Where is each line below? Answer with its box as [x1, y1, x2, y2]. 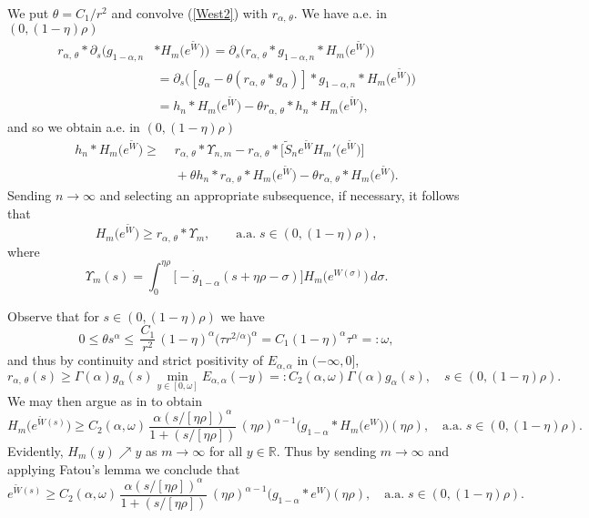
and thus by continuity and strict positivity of [7, 350, 264, 370]
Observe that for [7, 306, 99, 325]
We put [7, 4, 49, 22]
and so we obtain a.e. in [7, 117, 140, 136]
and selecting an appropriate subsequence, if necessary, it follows [99, 186, 460, 205]
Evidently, [7, 442, 64, 461]
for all [208, 442, 243, 461]
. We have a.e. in [293, 4, 387, 22]
